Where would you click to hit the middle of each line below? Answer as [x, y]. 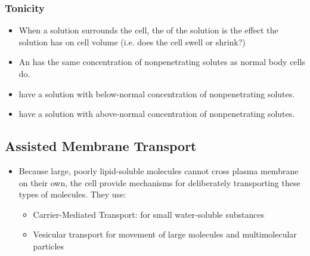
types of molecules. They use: [72, 194]
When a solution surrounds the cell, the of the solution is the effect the [148, 30]
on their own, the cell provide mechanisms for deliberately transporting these [159, 182]
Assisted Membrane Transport [101, 146]
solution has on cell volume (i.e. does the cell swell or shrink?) [132, 41]
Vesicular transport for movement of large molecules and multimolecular [165, 234]
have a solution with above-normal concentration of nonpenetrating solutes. [157, 114]
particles [49, 246]
